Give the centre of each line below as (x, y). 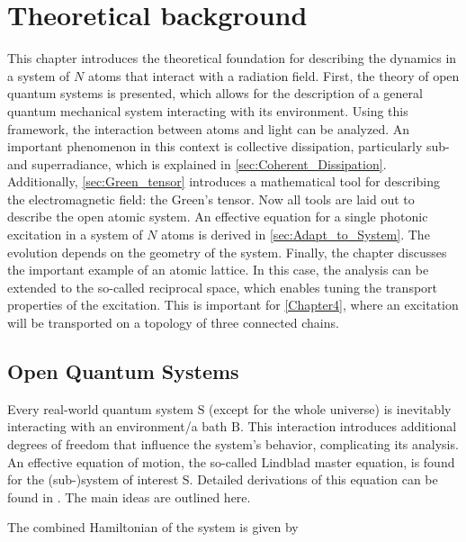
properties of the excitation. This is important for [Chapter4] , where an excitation (233, 305)
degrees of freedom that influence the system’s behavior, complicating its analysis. (233, 444)
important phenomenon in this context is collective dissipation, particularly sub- (229, 146)
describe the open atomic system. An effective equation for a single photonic (218, 217)
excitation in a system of (75, 235)
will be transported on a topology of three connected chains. (173, 323)
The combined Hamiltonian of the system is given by (153, 527)
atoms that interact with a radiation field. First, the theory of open (273, 75)
